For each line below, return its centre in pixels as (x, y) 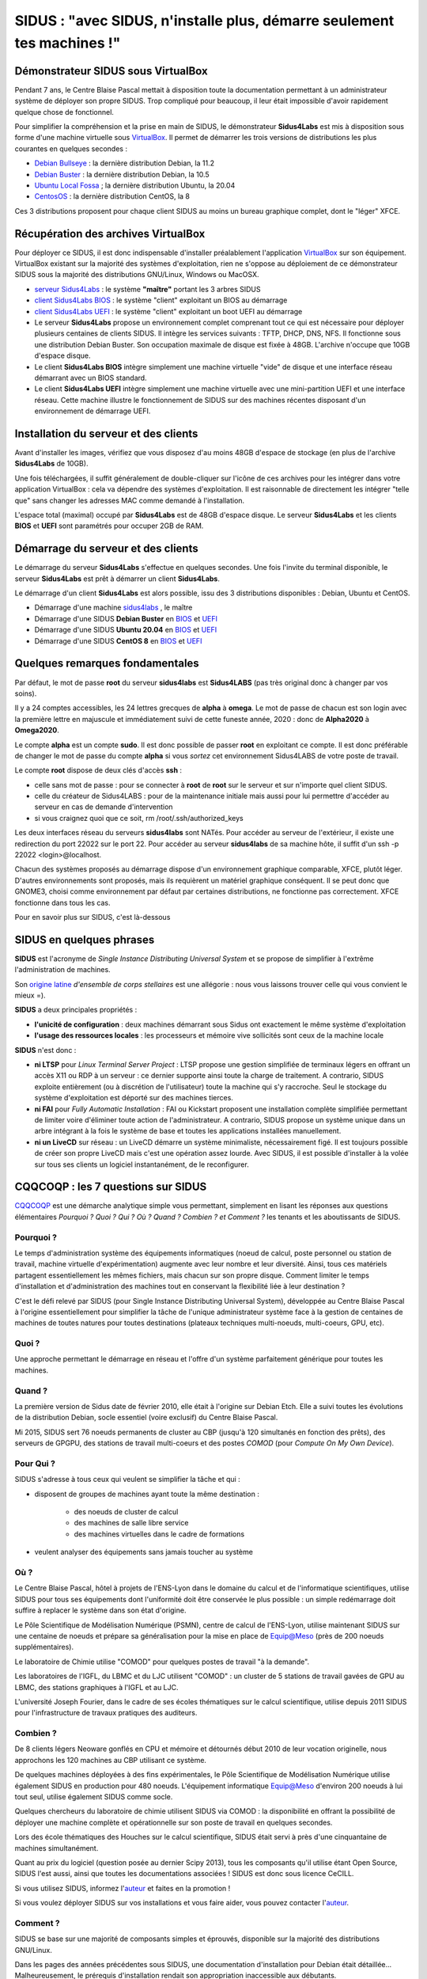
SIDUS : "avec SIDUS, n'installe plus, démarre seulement (204, 21)
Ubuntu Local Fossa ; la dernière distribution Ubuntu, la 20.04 (135, 185)
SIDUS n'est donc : (45, 1050)
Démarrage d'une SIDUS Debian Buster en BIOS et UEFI (126, 618)
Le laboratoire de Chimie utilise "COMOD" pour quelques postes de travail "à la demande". (162, 1662)
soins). (26, 693)
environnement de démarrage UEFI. (93, 411)
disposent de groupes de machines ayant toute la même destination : (147, 1494)
